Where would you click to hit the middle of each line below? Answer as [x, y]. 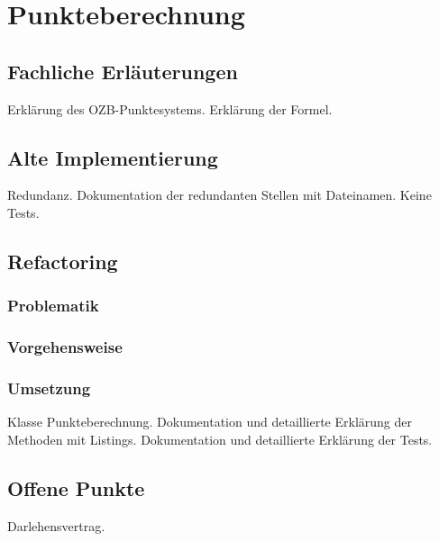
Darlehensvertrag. [56, 525]
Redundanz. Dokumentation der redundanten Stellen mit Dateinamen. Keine [219, 195]
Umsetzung [49, 388]
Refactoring [63, 261]
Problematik [53, 306]
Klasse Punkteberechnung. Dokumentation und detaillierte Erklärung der [210, 422]
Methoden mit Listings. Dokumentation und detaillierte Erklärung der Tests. [220, 439]
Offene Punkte [76, 487]
